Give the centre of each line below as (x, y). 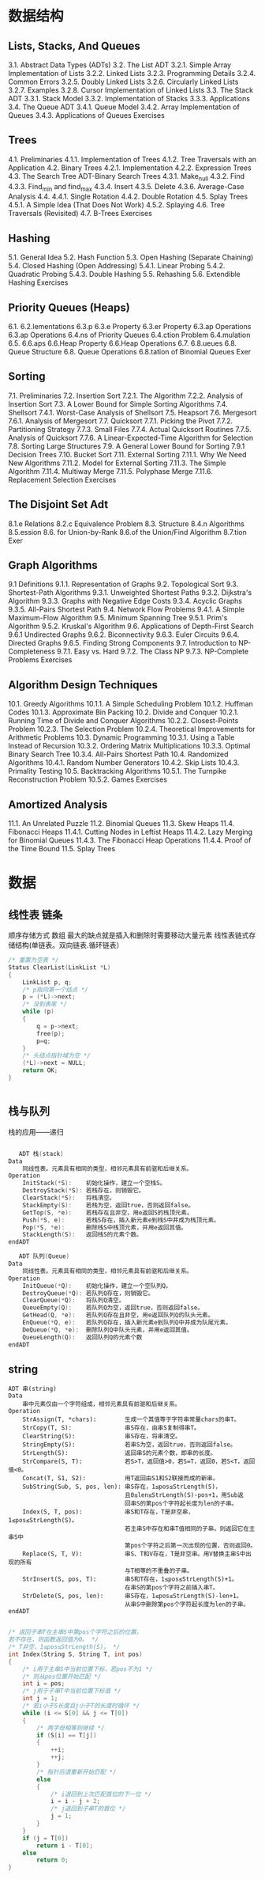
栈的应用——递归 (36, 1131)
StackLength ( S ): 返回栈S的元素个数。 (82, 1235)
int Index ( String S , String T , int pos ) (76, 1654)
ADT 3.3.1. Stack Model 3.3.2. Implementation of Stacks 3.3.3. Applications (129, 98)
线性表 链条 (35, 915)
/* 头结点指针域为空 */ (56, 1056)
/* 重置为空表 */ (34, 960)
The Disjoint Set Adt (58, 504)
